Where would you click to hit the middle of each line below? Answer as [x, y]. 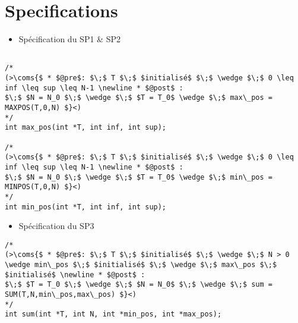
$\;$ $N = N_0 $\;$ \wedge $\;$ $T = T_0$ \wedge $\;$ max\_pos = [139, 98]
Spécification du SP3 [56, 226]
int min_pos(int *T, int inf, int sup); [86, 207]
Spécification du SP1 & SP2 [69, 39]
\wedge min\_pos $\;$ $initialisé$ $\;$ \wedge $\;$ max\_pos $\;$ [141, 265]
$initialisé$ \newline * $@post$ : [75, 275]
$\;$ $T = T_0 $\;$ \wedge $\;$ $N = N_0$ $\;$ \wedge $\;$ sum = [139, 285]
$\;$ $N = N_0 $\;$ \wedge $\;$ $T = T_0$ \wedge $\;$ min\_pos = [139, 177]
